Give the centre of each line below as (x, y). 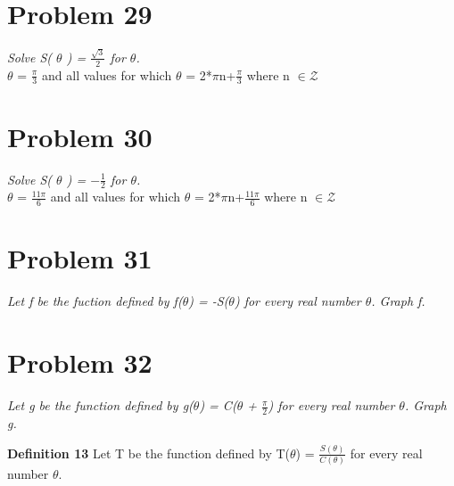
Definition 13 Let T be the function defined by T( (149, 453)
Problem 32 (80, 362)
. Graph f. (398, 301)
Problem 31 (80, 258)
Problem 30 (80, 136)
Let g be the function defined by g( (100, 405)
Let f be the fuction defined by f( (95, 301)
